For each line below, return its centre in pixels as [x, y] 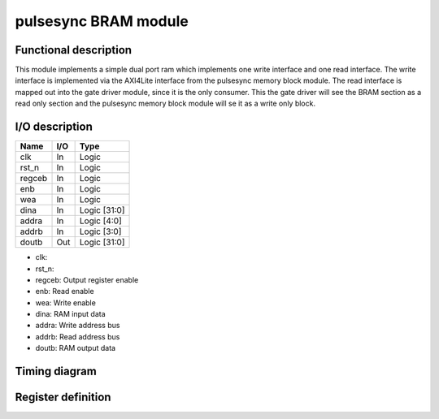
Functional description [74, 50]
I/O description [54, 127]
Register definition [63, 397]
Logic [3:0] [100, 231]
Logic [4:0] [100, 221]
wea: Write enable [66, 302]
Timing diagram [56, 371]
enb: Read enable [65, 292]
